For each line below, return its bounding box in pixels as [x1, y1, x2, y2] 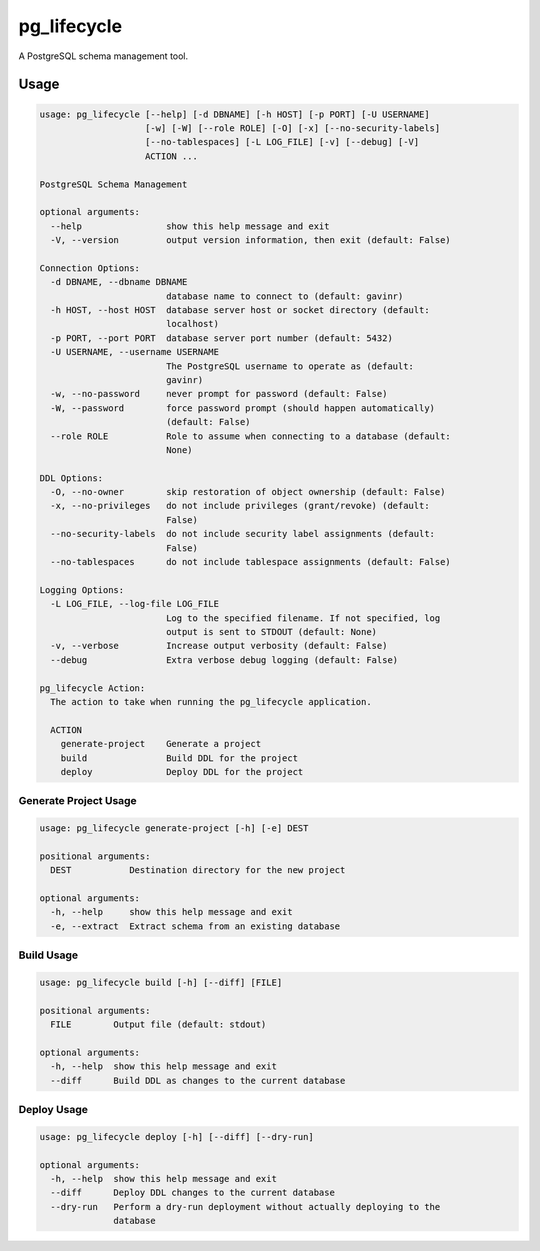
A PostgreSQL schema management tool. [18, 50, 189, 62]
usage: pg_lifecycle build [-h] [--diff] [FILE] [39, 976, 283, 988]
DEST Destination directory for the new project [50, 865, 346, 876]
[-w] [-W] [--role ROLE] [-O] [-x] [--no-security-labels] [145, 122, 441, 134]
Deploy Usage [18, 1103, 89, 1117]
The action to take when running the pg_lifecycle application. [50, 696, 372, 707]
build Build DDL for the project [60, 752, 299, 764]
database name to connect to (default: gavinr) [165, 290, 404, 302]
